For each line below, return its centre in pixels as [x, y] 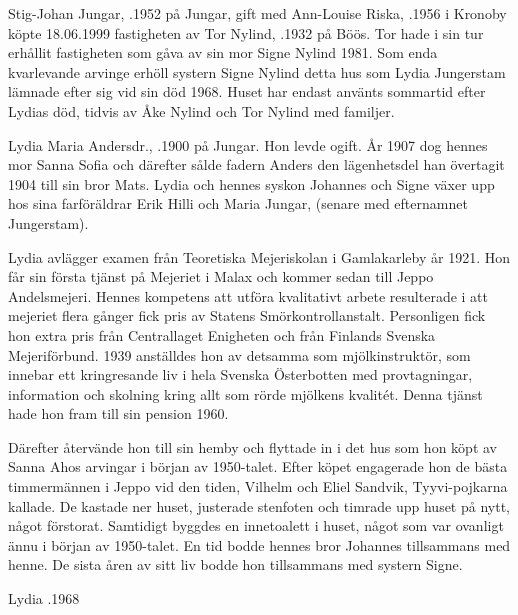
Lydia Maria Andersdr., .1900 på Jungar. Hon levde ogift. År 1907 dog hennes [248, 144]
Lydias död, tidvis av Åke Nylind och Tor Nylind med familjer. [201, 110]
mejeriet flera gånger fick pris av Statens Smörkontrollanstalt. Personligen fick [247, 315]
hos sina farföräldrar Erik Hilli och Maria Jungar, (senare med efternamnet [238, 203]
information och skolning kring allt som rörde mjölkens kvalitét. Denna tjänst [245, 393]
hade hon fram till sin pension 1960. [118, 413]
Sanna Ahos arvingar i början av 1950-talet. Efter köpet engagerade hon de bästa [258, 466]
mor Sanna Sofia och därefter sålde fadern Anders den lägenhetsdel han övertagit [256, 164]
